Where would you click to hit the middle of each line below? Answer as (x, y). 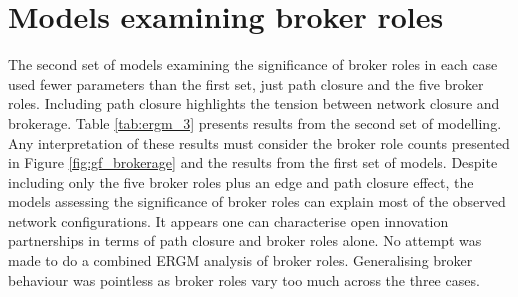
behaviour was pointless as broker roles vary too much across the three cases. (244, 279)
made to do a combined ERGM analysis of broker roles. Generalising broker (240, 260)
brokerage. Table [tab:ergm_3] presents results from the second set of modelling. (255, 122)
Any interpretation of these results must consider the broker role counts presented (259, 142)
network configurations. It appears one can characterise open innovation (228, 220)
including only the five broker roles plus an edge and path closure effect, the (241, 181)
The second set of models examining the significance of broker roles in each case (253, 64)
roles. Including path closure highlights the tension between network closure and (254, 103)
